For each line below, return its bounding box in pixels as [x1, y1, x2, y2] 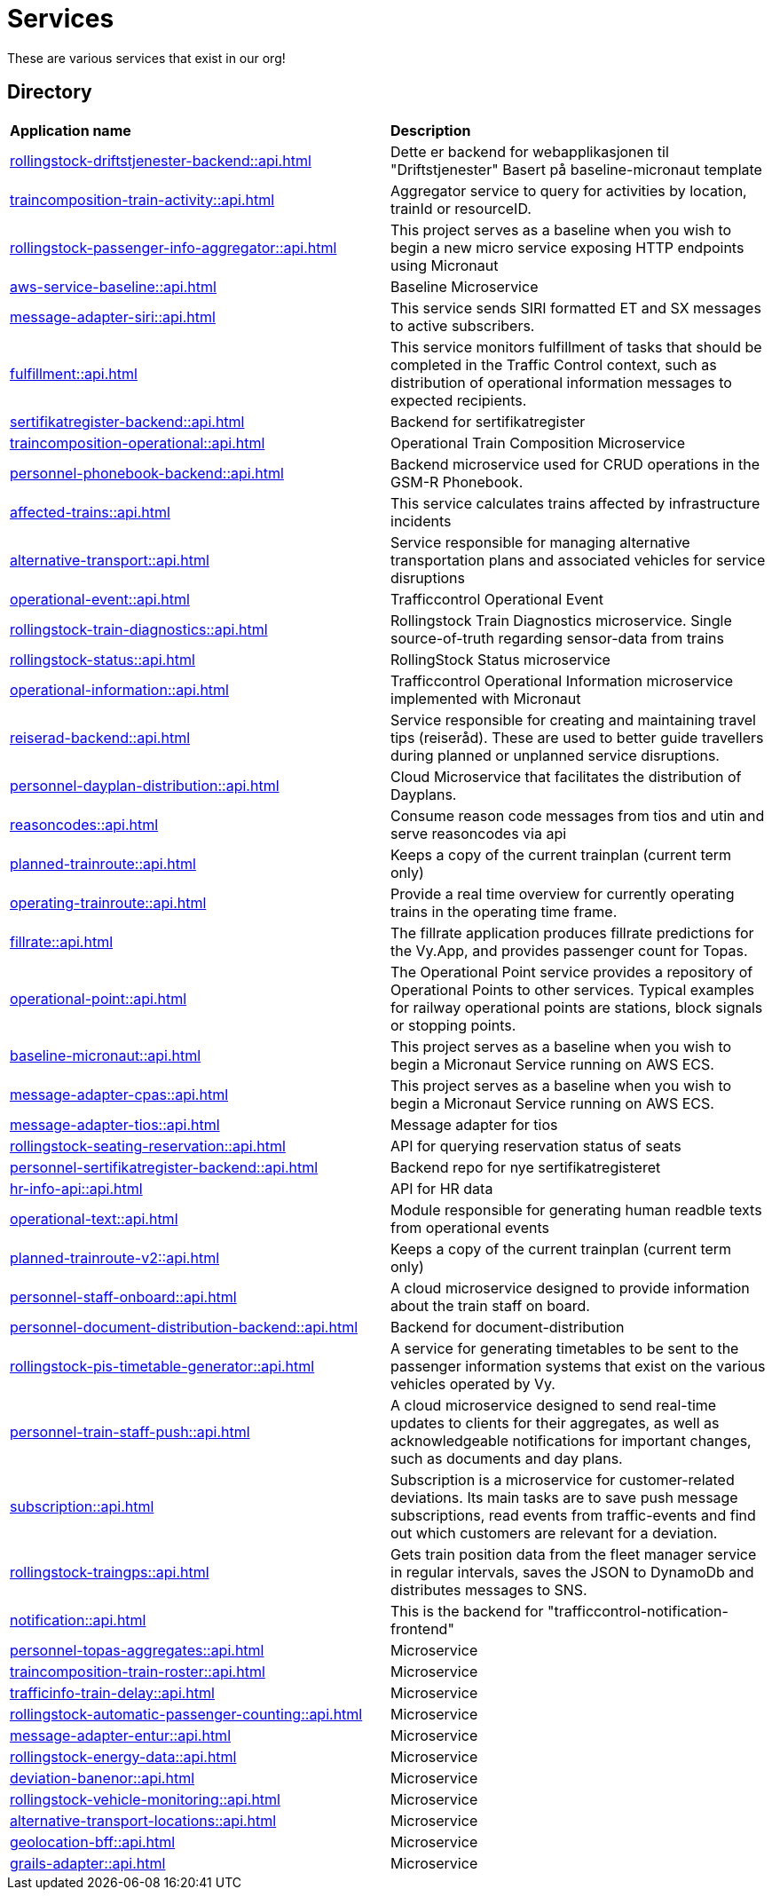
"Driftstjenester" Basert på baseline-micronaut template [390, 160, 762, 178]
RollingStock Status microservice [390, 650, 611, 668]
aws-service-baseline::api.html [10, 277, 217, 296]
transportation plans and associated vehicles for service [390, 550, 766, 569]
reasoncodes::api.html [10, 815, 159, 834]
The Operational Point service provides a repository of [390, 962, 753, 981]
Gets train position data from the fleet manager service [390, 1545, 757, 1563]
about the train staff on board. [390, 1296, 590, 1315]
